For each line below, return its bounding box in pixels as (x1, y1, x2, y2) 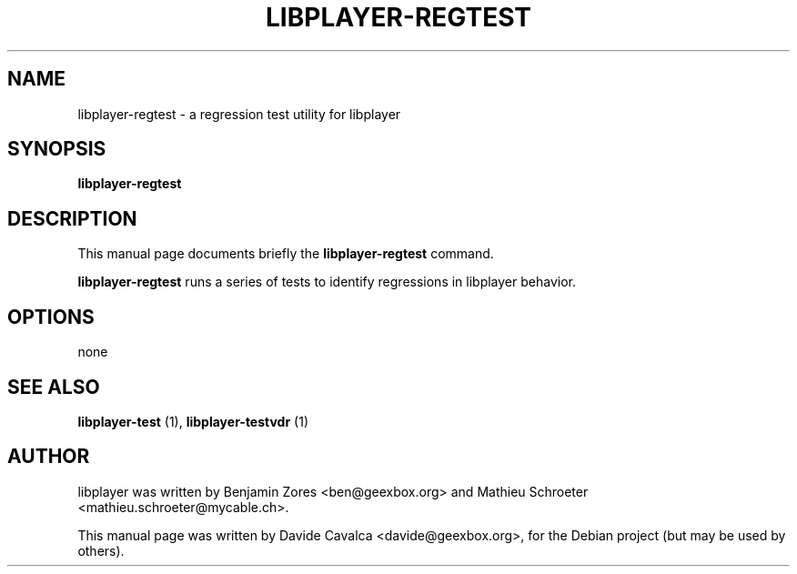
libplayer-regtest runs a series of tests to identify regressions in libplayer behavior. (77, 274, 576, 290)
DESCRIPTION (7, 206, 137, 230)
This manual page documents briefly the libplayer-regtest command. (77, 246, 494, 262)
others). (77, 542, 125, 559)
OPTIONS (7, 305, 95, 328)
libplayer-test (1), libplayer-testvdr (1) (77, 413, 309, 429)
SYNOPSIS (7, 137, 106, 161)
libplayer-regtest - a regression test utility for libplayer (77, 106, 401, 122)
